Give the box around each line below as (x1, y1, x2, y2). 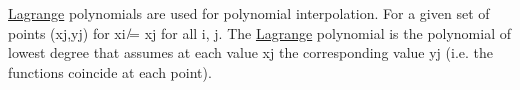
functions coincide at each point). (8, 61, 212, 82)
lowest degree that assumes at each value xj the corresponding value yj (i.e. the (8, 42, 494, 63)
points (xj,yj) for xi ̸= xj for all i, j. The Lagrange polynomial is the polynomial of (8, 22, 512, 43)
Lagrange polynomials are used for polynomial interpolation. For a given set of (8, 3, 490, 23)
